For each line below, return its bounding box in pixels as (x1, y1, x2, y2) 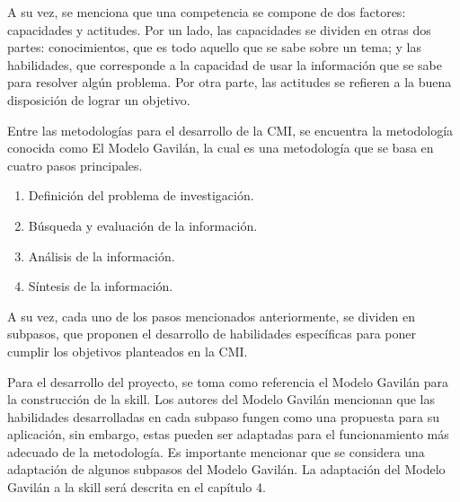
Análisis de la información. (28, 246, 175, 265)
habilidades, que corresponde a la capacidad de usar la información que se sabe (7, 55, 442, 74)
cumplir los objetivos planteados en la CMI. (7, 341, 248, 360)
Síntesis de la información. (28, 277, 173, 295)
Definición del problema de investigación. (28, 186, 254, 205)
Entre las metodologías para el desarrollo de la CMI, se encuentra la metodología (7, 120, 454, 139)
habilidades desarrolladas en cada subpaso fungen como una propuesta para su (7, 407, 440, 426)
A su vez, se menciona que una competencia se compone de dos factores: (7, 3, 406, 21)
